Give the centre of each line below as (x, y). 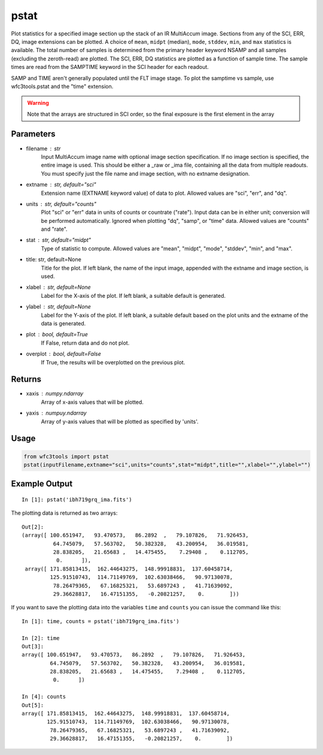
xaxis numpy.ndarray (55, 394)
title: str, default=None (54, 259)
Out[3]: (33, 646)
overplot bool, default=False (64, 354)
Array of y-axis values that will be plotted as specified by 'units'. (120, 421)
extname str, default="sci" (61, 185)
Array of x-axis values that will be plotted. (92, 402)
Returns (26, 380)
